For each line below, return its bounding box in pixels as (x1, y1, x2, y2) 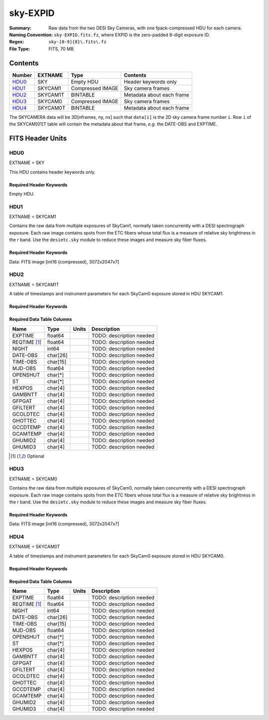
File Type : (9, 45, 30, 52)
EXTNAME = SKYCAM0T (9, 544, 60, 550)
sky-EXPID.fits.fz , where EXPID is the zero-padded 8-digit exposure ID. (54, 31, 210, 37)
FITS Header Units (9, 134, 67, 142)
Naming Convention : (9, 31, 53, 37)
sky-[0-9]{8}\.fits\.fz (48, 39, 107, 45)
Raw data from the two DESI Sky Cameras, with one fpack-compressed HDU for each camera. (48, 25, 242, 31)
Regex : (9, 39, 24, 45)
